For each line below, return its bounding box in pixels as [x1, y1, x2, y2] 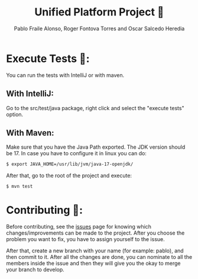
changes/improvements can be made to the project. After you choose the [6, 229, 185, 236]
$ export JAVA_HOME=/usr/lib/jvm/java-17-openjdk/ [6, 161, 134, 168]
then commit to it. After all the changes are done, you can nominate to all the [6, 254, 193, 260]
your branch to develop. [6, 266, 65, 273]
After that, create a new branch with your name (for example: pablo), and [6, 247, 184, 254]
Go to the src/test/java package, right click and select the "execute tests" [6, 104, 184, 111]
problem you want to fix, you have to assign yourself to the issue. [6, 236, 165, 242]
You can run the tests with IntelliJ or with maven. [6, 71, 125, 79]
